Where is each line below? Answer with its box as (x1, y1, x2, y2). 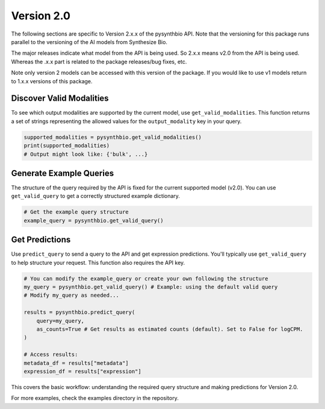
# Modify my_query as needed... (23, 292, 120, 299)
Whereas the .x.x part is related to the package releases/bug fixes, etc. (11, 58, 187, 65)
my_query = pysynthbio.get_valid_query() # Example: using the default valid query (23, 284, 278, 291)
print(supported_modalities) (23, 142, 110, 149)
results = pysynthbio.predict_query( (23, 309, 135, 316)
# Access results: (23, 351, 78, 358)
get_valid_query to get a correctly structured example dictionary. (11, 192, 181, 200)
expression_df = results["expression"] (23, 368, 141, 375)
